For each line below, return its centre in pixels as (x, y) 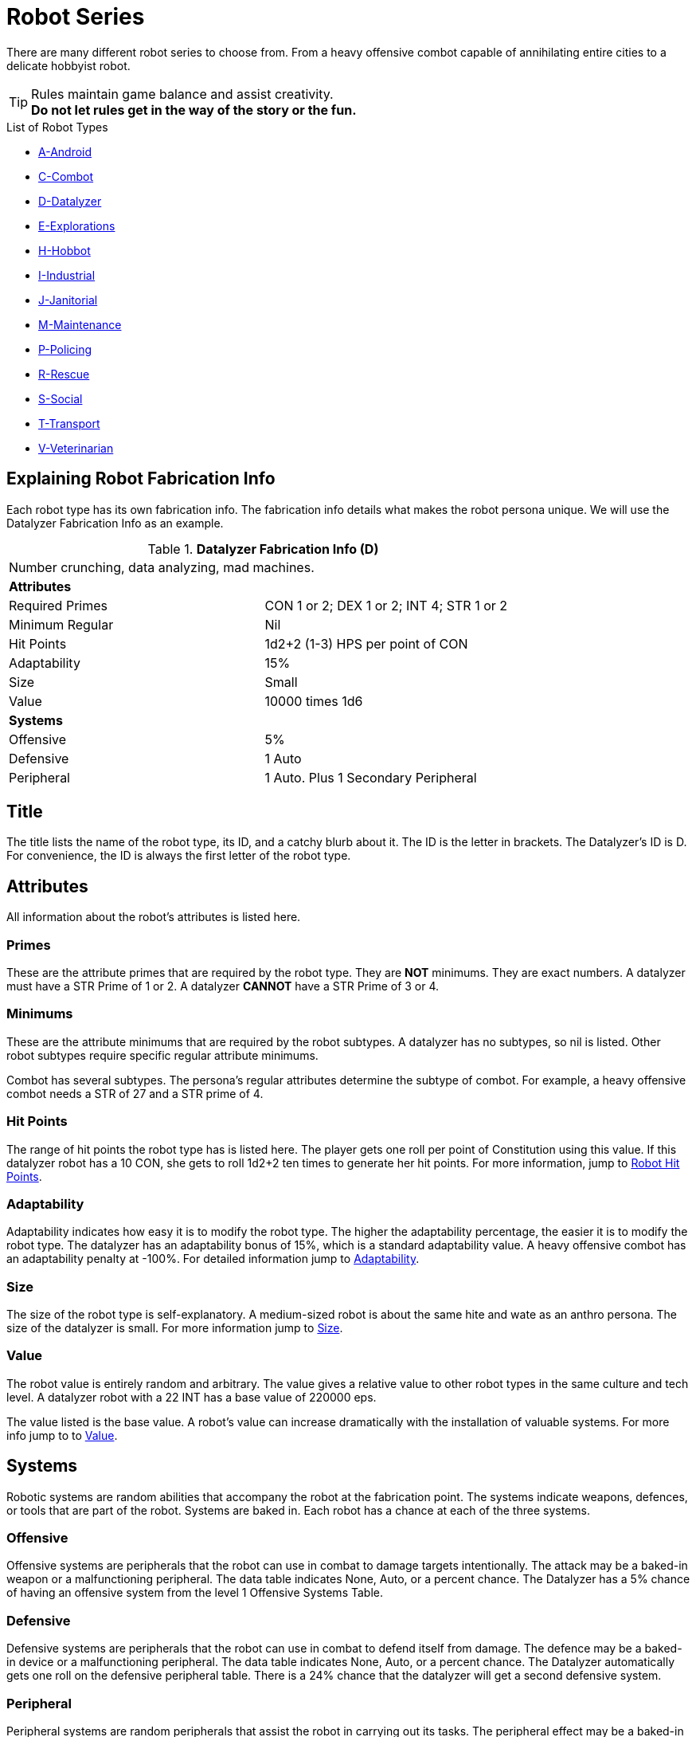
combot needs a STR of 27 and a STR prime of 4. (135, 1093)
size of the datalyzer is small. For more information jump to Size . (175, 1328)
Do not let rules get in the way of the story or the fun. (194, 110)
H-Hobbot (65, 250)
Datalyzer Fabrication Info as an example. (115, 523)
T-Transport (69, 423)
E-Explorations (77, 225)
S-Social (61, 398)
